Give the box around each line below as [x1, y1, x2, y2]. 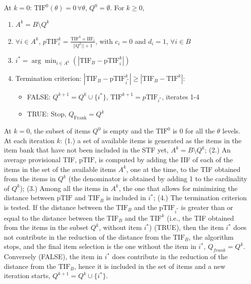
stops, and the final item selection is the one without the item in [4, 241, 196, 251]
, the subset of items [30, 126, 91, 136]
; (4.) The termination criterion [153, 192, 247, 203]
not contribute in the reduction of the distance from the [4, 231, 171, 242]
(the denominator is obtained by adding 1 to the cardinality [68, 173, 248, 184]
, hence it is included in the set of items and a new [74, 261, 226, 271]
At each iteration [4, 135, 55, 145]
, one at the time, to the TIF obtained [126, 164, 241, 174]
